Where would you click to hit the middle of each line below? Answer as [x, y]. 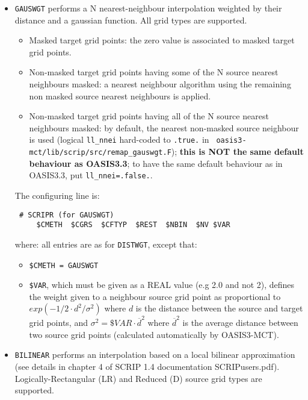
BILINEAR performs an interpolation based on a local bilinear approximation [155, 355]
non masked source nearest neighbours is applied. [120, 95]
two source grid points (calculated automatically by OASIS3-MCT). [154, 334]
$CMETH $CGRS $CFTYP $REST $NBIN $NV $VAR [133, 225]
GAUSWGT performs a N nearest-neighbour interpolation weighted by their [148, 8]
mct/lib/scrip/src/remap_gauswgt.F [100, 153]
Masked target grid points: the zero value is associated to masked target [162, 40]
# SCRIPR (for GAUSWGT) [66, 215]
